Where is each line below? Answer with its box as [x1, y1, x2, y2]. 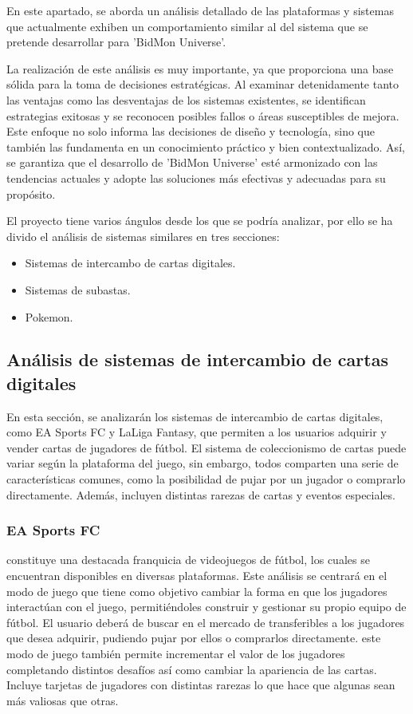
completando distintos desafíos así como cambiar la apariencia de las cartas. [6, 661, 377, 677]
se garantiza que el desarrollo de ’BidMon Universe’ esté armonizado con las [6, 154, 378, 171]
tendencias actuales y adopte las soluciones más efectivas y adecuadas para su [6, 169, 386, 186]
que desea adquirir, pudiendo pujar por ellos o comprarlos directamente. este [6, 629, 381, 646]
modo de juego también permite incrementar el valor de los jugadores [6, 645, 345, 662]
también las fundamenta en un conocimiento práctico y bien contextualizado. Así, [6, 138, 405, 155]
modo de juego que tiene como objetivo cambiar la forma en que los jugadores [6, 582, 387, 599]
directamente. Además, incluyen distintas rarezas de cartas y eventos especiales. [6, 486, 395, 503]
